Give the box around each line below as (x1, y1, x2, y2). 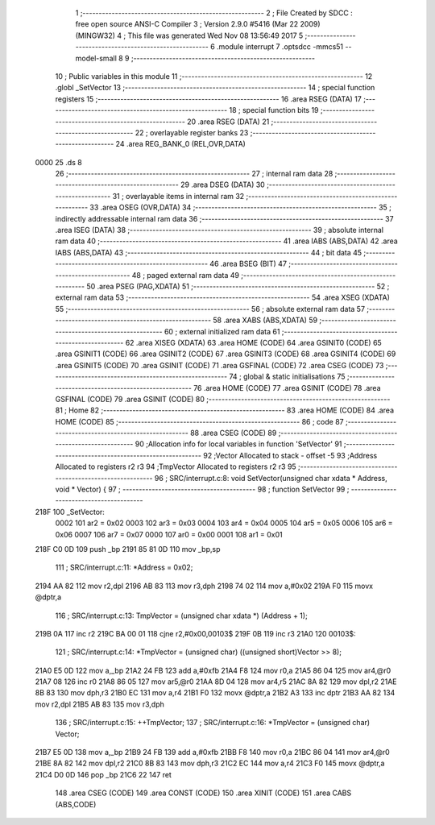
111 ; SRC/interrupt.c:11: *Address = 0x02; (55, 562, 193, 572)
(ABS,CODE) (55, 799, 97, 809)
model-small (75, 53, 117, 63)
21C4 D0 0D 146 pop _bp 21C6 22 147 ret (35, 769, 172, 779)
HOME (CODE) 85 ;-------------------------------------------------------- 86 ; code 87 (55, 417, 344, 426)
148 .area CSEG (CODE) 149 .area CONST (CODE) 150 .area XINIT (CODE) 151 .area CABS (55, 788, 352, 798)
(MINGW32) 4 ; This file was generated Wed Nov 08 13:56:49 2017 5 (75, 31, 304, 40)
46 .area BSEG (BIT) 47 (209, 259, 288, 269)
